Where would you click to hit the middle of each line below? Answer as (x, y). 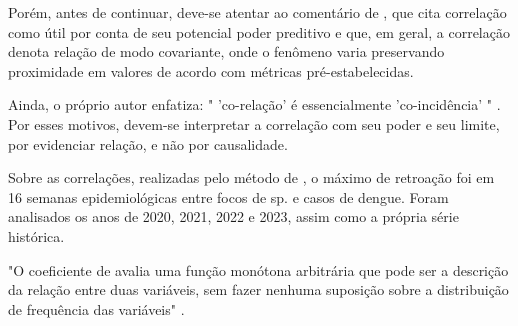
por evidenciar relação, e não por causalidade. (148, 143)
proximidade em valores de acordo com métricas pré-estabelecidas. (211, 70)
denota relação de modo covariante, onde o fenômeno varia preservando (226, 51)
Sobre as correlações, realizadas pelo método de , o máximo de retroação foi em (251, 177)
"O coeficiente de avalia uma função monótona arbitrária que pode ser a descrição (258, 269)
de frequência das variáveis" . (96, 308)
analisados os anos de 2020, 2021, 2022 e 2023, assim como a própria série (233, 216)
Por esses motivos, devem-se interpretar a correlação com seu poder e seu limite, (254, 123)
